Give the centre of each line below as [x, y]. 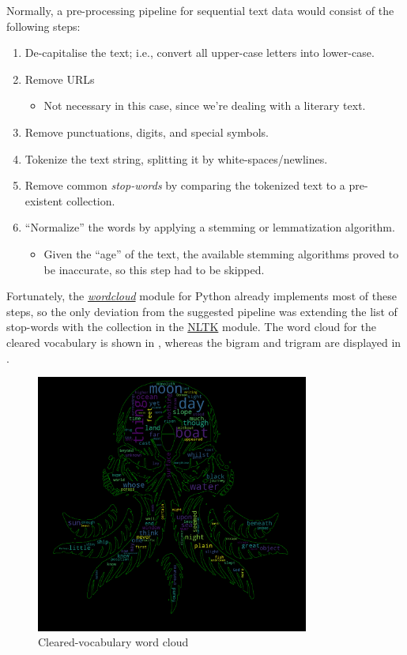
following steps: [43, 26]
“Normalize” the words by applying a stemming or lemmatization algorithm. [210, 227]
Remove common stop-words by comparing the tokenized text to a [185, 185]
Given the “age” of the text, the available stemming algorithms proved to [221, 253]
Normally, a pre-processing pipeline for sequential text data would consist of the [200, 10]
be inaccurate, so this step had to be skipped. [154, 269]
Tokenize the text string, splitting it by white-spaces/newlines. [176, 158]
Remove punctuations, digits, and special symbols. [147, 132]
